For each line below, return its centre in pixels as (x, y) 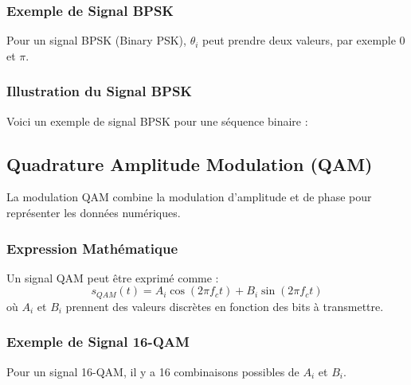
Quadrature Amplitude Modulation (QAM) (190, 163)
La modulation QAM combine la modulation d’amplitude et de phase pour (189, 197)
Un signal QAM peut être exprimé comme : (113, 277)
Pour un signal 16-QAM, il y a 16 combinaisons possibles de (153, 371)
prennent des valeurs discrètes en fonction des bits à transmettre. (225, 306)
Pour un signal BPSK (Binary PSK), (96, 40)
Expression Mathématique (92, 248)
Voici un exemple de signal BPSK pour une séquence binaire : (157, 121)
